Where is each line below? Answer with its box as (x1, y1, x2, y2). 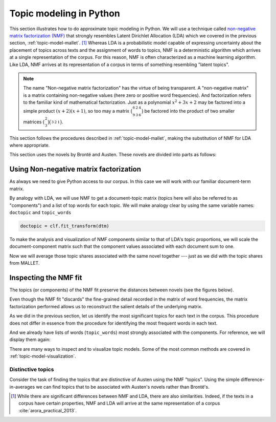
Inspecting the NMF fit (9, 273, 82, 282)
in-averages (9, 384, 35, 390)
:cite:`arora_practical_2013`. (18, 407, 77, 413)
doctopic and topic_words (9, 209, 72, 215)
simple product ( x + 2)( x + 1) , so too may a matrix (23, 108, 130, 114)
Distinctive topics (9, 366, 54, 373)
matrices (23, 118, 42, 125)
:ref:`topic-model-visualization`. (9, 353, 76, 360)
